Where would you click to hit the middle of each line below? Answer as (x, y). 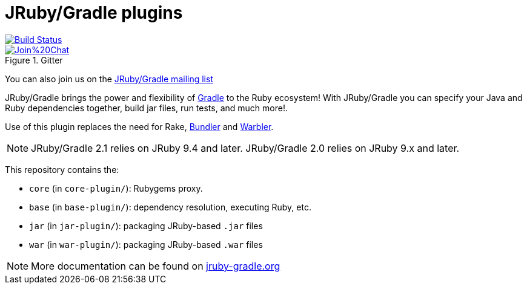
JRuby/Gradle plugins (94, 13)
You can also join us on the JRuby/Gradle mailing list (109, 79)
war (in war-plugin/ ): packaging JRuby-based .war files (146, 244)
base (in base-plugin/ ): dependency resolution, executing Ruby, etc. (170, 207)
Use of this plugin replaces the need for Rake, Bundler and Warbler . (139, 126)
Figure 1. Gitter (34, 60)
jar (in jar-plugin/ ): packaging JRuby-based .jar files (146, 226)
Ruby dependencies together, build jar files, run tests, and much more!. (146, 108)
